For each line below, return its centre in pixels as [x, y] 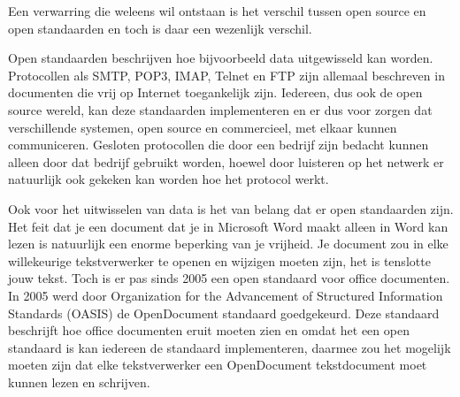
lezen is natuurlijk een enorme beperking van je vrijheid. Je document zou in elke [228, 244]
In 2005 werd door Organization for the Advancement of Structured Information [226, 295]
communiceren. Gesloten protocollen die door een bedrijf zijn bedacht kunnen [218, 145]
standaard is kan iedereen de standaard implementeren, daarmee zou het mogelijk [230, 347]
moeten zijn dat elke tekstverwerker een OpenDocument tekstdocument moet [218, 365]
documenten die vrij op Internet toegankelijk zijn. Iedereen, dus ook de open [215, 92]
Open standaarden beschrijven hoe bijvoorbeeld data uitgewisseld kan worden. [221, 58]
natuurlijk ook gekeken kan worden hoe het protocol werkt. [169, 179]
